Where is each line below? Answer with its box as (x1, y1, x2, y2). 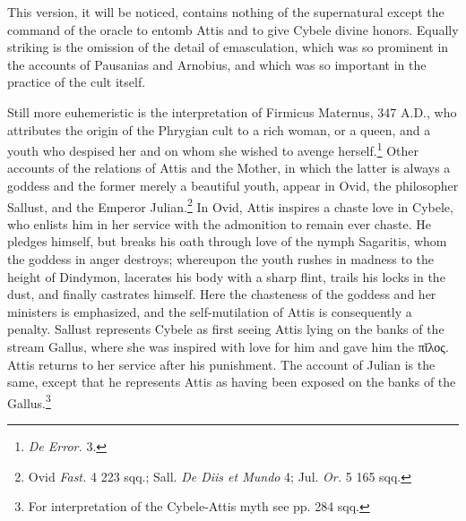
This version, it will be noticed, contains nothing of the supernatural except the (7, 3, 444, 21)
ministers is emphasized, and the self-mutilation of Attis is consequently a (7, 302, 412, 320)
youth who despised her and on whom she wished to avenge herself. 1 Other (7, 139, 419, 159)
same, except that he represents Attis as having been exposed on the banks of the (7, 372, 456, 391)
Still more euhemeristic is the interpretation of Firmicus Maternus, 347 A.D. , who (7, 102, 457, 121)
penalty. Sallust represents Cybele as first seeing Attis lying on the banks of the (7, 320, 444, 338)
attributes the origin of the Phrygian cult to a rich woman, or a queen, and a (7, 120, 431, 139)
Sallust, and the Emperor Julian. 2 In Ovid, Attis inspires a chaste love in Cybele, (7, 194, 453, 216)
